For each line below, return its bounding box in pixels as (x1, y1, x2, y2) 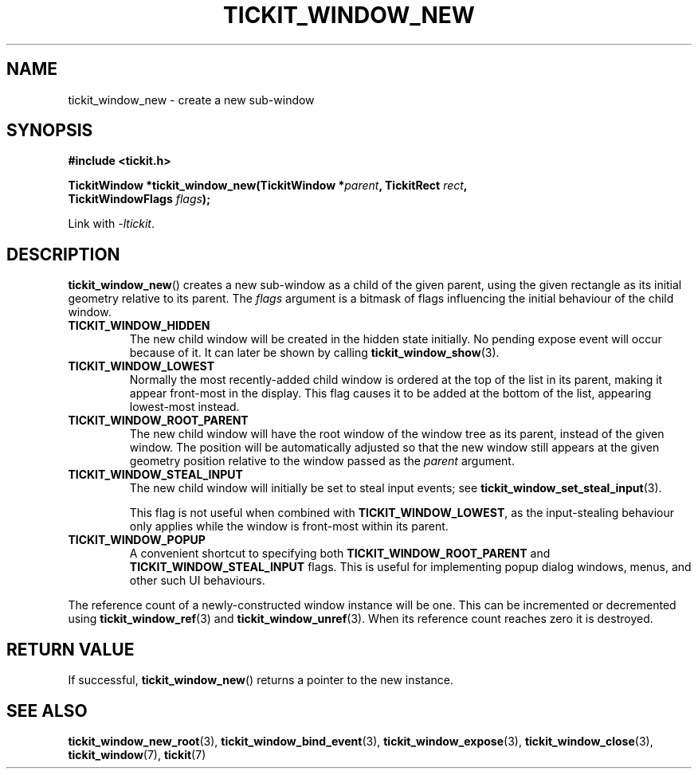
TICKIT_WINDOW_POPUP (68, 533, 206, 547)
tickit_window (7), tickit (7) (68, 747, 206, 761)
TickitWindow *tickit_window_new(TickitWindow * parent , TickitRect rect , (68, 178, 468, 193)
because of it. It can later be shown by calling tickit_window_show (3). (129, 346, 500, 360)
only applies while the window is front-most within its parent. (129, 519, 449, 534)
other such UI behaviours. (129, 573, 265, 588)
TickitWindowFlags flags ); (68, 192, 210, 206)
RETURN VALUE (6, 639, 135, 660)
